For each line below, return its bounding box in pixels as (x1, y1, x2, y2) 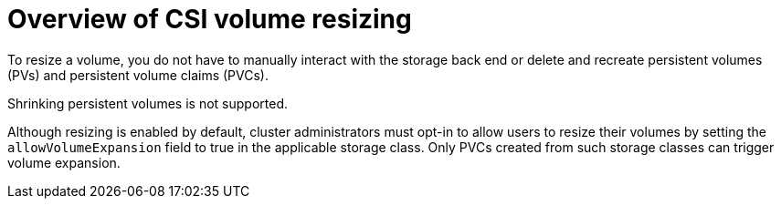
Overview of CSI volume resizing (7, 4, 412, 35)
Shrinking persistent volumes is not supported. (7, 95, 288, 111)
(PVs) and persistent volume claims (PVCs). (7, 67, 269, 83)
